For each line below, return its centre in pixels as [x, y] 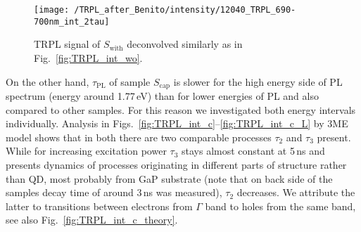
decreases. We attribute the [296, 192]
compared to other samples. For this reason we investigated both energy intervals [181, 109]
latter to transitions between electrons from [99, 206]
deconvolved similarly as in [185, 44]
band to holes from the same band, [280, 206]
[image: [52, 10]
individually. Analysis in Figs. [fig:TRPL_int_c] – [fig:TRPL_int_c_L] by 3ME [177, 123]
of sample [130, 81]
